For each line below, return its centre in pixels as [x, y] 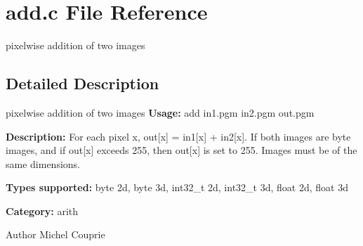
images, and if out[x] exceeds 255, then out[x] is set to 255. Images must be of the [181, 150]
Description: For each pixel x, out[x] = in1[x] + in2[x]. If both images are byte [178, 136]
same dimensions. [43, 163]
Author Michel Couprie [55, 234]
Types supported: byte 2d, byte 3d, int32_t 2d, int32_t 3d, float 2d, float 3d [177, 187]
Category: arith [42, 211]
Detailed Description [82, 83]
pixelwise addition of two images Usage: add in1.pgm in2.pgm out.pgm [160, 112]
